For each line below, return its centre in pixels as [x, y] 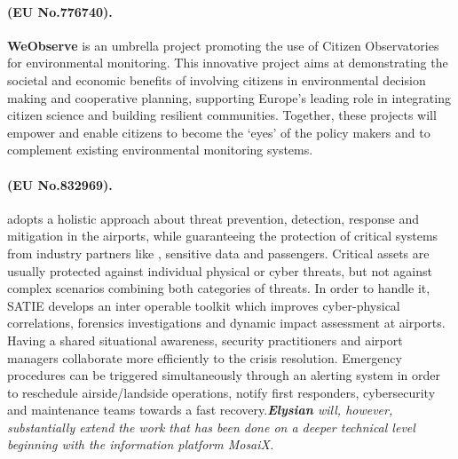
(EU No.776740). [60, 11]
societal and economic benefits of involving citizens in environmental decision [217, 79]
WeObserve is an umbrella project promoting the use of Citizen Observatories [223, 45]
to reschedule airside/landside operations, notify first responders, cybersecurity [221, 392]
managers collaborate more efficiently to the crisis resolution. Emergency [205, 357]
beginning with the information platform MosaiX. [141, 444]
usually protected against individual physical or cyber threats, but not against [220, 270]
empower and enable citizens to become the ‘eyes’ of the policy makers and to [219, 132]
